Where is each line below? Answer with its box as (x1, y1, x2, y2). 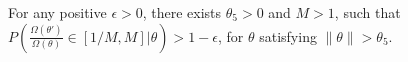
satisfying (259, 25, 317, 46)
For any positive (8, 2, 107, 22)
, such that (334, 2, 401, 22)
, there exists (142, 2, 222, 22)
